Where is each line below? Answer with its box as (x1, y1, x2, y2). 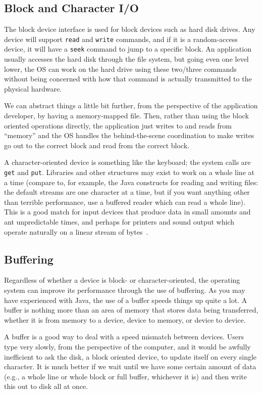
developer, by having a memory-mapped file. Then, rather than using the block (4, 110, 249, 121)
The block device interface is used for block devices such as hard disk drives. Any (4, 24, 255, 34)
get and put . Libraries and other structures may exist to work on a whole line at (4, 167, 254, 178)
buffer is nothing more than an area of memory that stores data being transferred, (4, 304, 258, 315)
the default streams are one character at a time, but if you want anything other (4, 187, 250, 197)
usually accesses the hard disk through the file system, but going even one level (4, 54, 249, 64)
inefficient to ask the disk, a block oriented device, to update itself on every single (4, 351, 257, 362)
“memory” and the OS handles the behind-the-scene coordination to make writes (4, 130, 254, 141)
